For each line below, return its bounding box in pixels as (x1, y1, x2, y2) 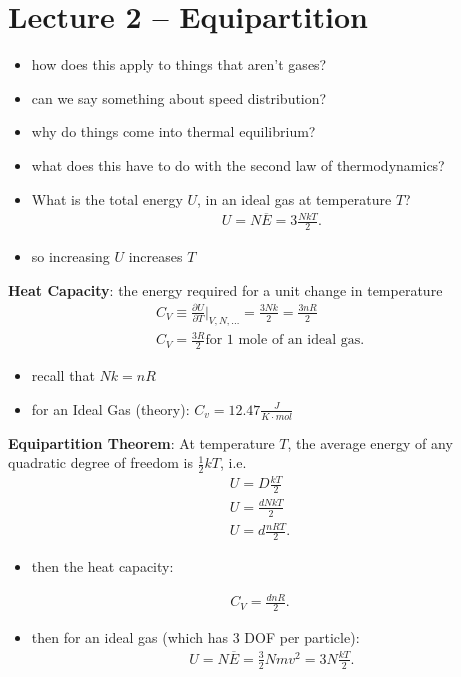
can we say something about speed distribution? (31, 87, 327, 108)
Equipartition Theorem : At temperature (8, 432, 275, 453)
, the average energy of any (287, 432, 453, 453)
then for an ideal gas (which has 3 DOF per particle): (31, 627, 360, 648)
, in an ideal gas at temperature (197, 188, 392, 209)
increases (128, 246, 183, 267)
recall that (31, 365, 95, 386)
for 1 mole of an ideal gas (205, 333, 361, 348)
